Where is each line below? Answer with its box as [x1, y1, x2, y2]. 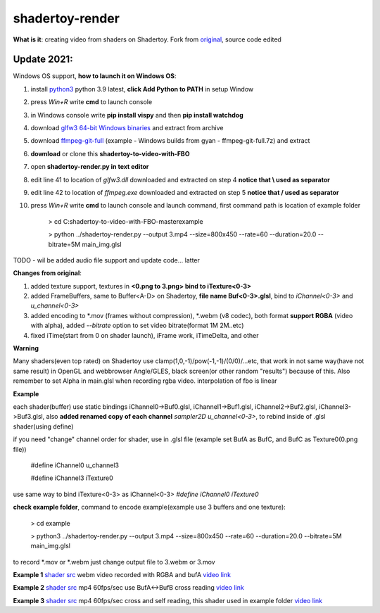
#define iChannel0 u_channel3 [30, 461, 120, 469]
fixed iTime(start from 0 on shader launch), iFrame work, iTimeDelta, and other [30, 331, 260, 339]
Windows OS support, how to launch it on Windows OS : [13, 72, 177, 80]
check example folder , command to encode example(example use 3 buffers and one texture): [13, 503, 286, 512]
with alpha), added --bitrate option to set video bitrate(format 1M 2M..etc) [30, 321, 244, 330]
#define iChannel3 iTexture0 [30, 474, 113, 482]
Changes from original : [13, 269, 82, 277]
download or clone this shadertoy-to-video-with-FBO [30, 149, 190, 158]
